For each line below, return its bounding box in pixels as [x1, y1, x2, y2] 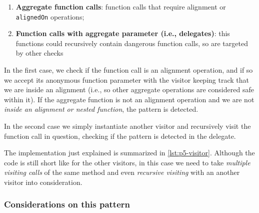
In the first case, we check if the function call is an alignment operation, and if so [4, 65, 253, 75]
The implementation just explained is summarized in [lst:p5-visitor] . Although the [4, 147, 255, 158]
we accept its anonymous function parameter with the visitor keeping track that [4, 74, 249, 85]
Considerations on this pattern [4, 198, 130, 210]
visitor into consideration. [4, 176, 82, 187]
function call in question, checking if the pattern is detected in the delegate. [4, 130, 236, 141]
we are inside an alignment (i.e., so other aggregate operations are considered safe [4, 84, 254, 95]
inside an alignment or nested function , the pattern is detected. [4, 104, 198, 114]
